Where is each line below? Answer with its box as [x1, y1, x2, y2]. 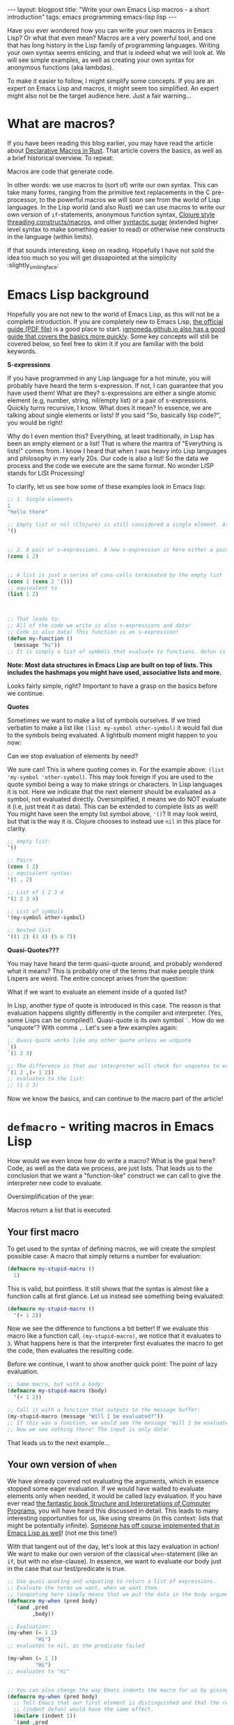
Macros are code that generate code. [7, 167, 114, 175]
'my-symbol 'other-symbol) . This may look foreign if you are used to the [7, 772, 214, 781]
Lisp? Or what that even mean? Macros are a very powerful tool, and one [7, 33, 216, 42]
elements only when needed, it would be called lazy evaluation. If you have [7, 1492, 223, 1500]
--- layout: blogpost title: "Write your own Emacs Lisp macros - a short [7, 6, 210, 13]
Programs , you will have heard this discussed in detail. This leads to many [7, 1506, 219, 1515]
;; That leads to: [7, 616, 61, 623]
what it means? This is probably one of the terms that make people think [7, 967, 214, 976]
